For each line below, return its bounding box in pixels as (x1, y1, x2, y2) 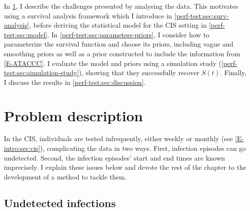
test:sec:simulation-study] (4, 67, 79, 78)
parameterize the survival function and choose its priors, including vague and (4, 39, 233, 49)
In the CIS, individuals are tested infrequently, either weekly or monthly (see (4, 133, 233, 144)
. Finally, (220, 67, 247, 78)
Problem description (4, 105, 143, 125)
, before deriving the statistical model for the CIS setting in (29, 20, 207, 30)
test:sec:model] (4, 29, 48, 39)
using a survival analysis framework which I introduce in (4, 10, 172, 20)
